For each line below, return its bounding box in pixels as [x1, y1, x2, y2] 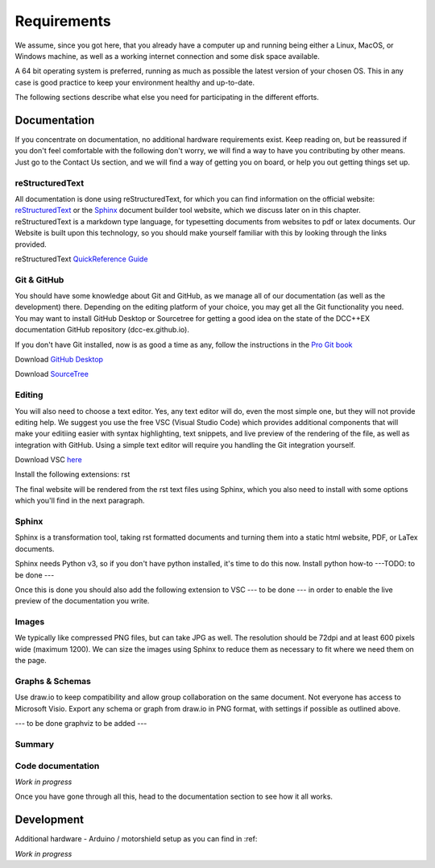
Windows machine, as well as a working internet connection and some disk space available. [14, 51, 320, 61]
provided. [14, 239, 48, 249]
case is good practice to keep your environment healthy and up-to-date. [14, 77, 255, 87]
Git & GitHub [14, 274, 64, 286]
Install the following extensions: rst [14, 469, 130, 479]
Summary [14, 738, 55, 749]
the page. [14, 656, 48, 666]
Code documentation [14, 760, 100, 771]
